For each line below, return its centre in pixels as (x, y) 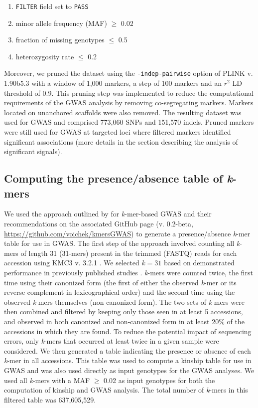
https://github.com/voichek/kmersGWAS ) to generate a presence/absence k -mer (127, 233)
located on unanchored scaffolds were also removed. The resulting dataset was (123, 112)
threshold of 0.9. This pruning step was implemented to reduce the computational (129, 93)
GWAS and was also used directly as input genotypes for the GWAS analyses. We (129, 370)
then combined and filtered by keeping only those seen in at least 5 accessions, (124, 311)
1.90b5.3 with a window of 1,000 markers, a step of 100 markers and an (113, 83)
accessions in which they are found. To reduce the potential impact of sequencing (128, 331)
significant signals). (33, 151)
